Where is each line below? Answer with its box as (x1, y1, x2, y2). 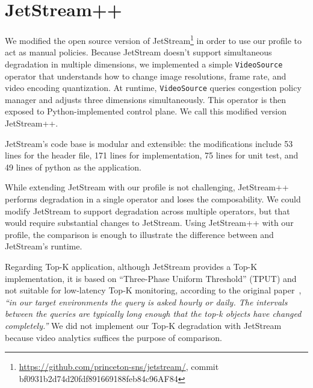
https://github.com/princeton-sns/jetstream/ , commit (19, 360, 219, 373)
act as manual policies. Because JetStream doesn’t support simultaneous (5, 46, 272, 58)
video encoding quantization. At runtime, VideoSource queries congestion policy (5, 81, 302, 94)
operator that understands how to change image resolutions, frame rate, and (5, 69, 287, 82)
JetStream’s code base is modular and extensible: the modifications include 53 (5, 137, 293, 149)
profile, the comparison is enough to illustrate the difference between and (5, 228, 274, 240)
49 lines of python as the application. (5, 160, 141, 173)
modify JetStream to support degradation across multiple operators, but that (5, 204, 290, 217)
